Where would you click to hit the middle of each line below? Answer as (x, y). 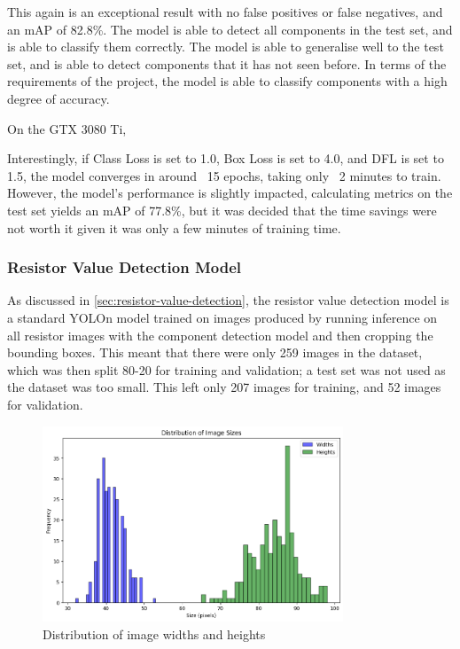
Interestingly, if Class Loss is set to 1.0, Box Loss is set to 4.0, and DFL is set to (226, 158)
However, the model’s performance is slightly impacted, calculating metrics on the (230, 193)
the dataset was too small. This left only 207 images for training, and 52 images (224, 387)
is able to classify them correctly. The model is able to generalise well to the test (226, 47)
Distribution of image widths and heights (154, 633)
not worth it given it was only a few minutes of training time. (174, 227)
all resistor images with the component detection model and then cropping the (220, 335)
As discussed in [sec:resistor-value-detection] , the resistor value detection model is (228, 300)
